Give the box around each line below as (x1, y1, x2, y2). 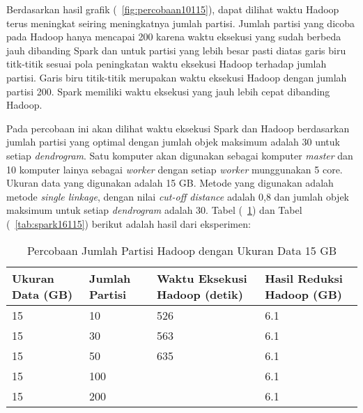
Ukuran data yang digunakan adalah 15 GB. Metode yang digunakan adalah (6, 176, 334, 190)
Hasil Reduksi (265, 270, 343, 286)
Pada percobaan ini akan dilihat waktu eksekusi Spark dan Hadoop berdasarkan (6, 120, 350, 135)
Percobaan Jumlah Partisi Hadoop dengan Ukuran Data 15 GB (26, 242, 337, 258)
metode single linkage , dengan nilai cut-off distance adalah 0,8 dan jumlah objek (6, 189, 349, 203)
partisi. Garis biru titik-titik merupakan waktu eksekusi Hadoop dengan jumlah (6, 70, 347, 84)
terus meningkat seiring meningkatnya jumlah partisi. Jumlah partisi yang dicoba (6, 15, 355, 30)
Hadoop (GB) (265, 286, 342, 302)
